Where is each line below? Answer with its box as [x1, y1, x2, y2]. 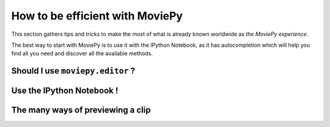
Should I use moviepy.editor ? [11, 66, 136, 76]
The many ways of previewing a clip [11, 105, 151, 115]
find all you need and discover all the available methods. [11, 50, 153, 57]
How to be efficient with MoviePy [11, 9, 183, 22]
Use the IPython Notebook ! [11, 86, 119, 96]
